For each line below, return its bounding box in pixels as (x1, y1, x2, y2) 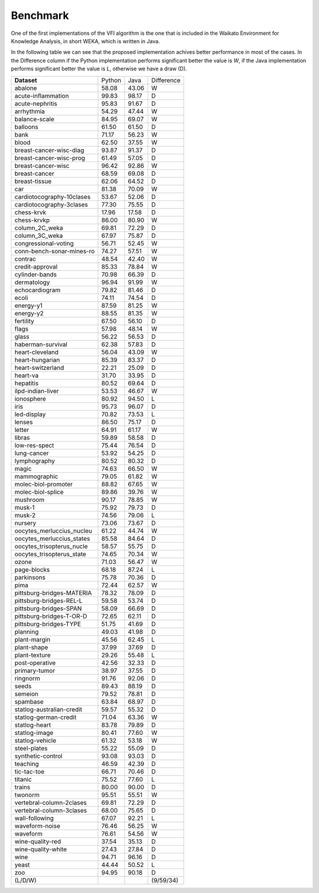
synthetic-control (14, 752, 63, 760)
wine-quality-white (14, 845, 67, 853)
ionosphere (14, 394, 47, 402)
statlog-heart (14, 721, 51, 729)
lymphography (14, 456, 56, 465)
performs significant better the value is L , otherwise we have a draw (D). (11, 65, 187, 72)
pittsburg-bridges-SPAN (14, 604, 82, 612)
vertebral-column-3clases (14, 806, 87, 814)
